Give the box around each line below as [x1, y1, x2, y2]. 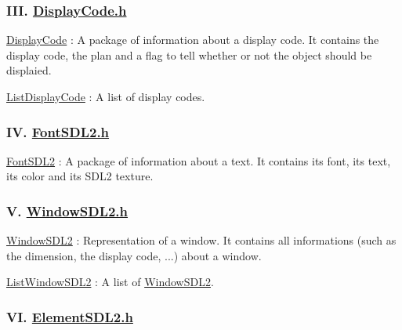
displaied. [6, 62, 52, 78]
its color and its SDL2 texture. [6, 168, 154, 184]
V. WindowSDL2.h [6, 201, 129, 220]
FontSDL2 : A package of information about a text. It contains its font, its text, [6, 152, 391, 169]
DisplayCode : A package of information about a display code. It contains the [6, 31, 379, 48]
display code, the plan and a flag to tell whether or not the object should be [6, 46, 372, 63]
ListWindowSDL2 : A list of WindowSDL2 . [6, 274, 214, 290]
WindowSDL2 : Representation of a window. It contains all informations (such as [6, 232, 397, 248]
